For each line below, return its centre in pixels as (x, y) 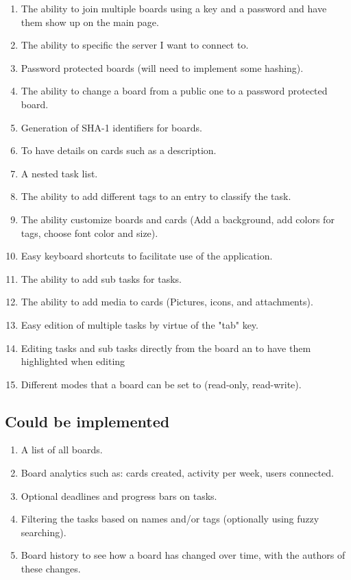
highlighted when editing (73, 361)
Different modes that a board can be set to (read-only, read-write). (161, 384)
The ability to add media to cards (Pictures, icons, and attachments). (167, 302)
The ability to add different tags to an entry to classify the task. (156, 196)
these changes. (51, 569)
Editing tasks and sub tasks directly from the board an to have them (166, 348)
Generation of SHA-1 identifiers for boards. (111, 127)
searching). (44, 532)
